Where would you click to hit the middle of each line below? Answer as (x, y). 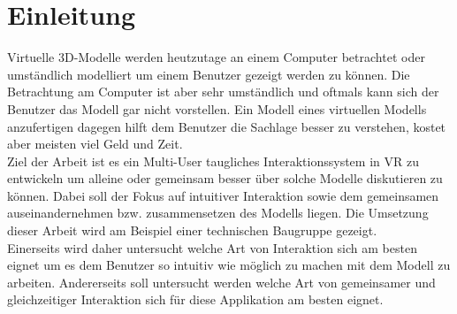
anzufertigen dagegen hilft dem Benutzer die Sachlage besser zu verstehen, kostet (227, 126)
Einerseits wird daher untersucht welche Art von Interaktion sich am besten (212, 247)
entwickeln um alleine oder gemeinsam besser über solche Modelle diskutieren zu (225, 178)
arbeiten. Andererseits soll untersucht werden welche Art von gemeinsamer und (221, 282)
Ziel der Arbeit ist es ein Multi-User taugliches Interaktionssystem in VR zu (213, 161)
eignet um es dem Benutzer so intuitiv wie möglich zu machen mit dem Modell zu (229, 265)
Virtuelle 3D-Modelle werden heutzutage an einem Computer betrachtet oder (216, 57)
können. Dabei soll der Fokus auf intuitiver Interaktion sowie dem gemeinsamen (223, 195)
